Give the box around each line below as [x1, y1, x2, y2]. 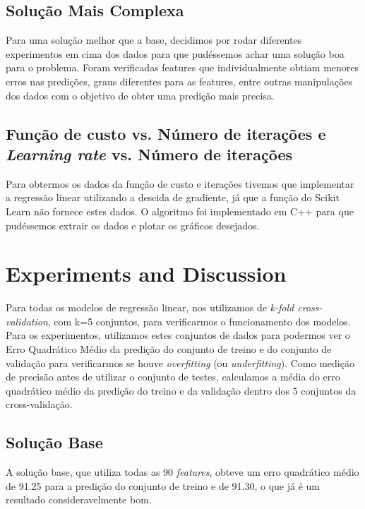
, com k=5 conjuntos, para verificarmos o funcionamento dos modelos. [47, 313, 351, 328]
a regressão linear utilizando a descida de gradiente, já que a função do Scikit [6, 190, 340, 205]
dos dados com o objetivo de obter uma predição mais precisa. [6, 88, 275, 102]
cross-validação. [6, 397, 73, 412]
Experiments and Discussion [6, 259, 287, 288]
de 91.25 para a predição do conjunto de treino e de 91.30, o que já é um [6, 478, 320, 493]
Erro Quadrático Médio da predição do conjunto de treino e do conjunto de [6, 342, 332, 357]
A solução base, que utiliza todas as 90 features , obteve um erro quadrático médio [6, 465, 359, 479]
